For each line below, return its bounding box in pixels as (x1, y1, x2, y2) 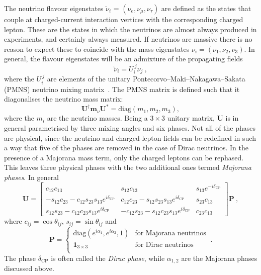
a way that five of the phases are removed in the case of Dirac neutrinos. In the (4, 142, 248, 153)
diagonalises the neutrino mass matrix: (4, 94, 123, 104)
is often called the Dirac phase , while (51, 252, 165, 263)
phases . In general (4, 171, 59, 182)
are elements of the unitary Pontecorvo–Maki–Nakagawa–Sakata (47, 73, 245, 84)
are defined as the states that (161, 3, 251, 13)
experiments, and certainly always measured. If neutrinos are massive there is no (4, 34, 252, 44)
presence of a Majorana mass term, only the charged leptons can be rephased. (4, 152, 244, 162)
